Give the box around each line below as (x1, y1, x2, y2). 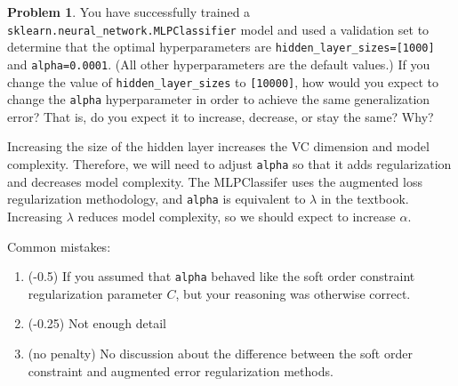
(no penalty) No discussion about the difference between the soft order (28, 344, 413, 362)
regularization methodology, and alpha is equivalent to (7, 189, 306, 208)
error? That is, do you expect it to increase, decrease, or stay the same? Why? (7, 107, 434, 125)
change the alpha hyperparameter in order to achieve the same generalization (7, 90, 430, 109)
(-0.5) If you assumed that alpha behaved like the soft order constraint (28, 267, 415, 285)
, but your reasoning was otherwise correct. (175, 284, 411, 302)
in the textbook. (320, 189, 409, 208)
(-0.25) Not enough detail (28, 314, 166, 333)
